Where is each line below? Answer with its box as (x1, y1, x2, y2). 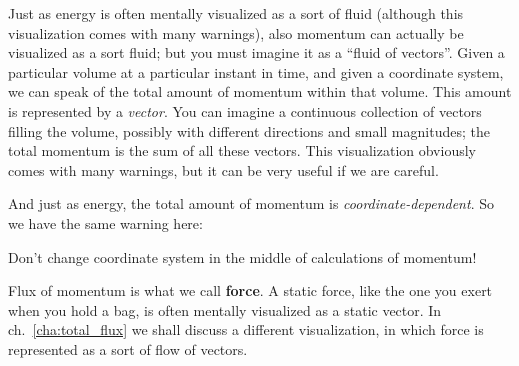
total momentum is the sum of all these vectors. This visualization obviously (8, 140, 476, 161)
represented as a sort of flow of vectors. (8, 338, 248, 359)
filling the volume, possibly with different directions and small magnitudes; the (8, 120, 490, 141)
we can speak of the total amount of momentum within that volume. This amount (8, 81, 512, 102)
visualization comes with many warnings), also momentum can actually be (8, 22, 464, 43)
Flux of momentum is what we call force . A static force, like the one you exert (8, 280, 493, 301)
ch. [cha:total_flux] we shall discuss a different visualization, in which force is (8, 319, 484, 340)
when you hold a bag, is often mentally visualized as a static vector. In (8, 299, 442, 320)
